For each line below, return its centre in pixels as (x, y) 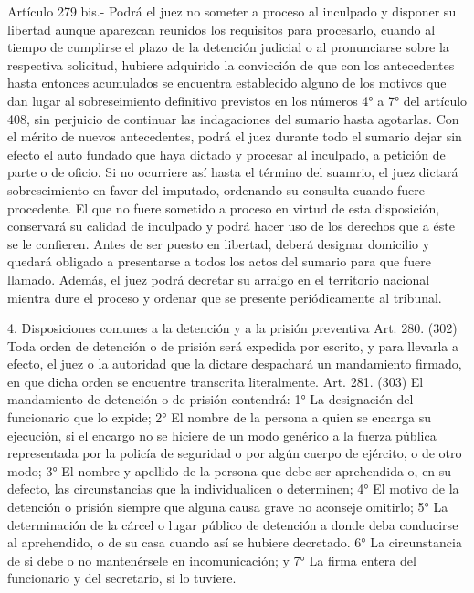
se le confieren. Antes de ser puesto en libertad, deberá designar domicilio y (219, 243)
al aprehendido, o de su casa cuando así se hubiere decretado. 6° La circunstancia (235, 542)
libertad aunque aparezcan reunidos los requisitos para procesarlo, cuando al (221, 29)
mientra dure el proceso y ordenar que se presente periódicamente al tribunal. (225, 297)
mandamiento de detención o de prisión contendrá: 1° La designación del (211, 399)
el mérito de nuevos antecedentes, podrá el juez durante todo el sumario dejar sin (235, 136)
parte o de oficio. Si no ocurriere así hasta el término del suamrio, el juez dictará (233, 172)
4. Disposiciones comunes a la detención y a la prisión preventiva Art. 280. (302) (232, 328)
